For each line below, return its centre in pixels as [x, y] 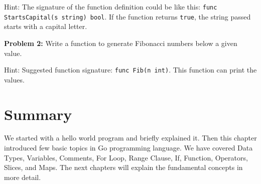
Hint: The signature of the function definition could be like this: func [111, 6]
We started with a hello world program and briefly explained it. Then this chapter [130, 138]
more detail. [23, 177]
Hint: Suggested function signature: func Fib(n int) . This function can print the [130, 70]
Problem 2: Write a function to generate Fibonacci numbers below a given [121, 43]
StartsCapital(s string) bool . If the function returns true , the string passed [127, 16]
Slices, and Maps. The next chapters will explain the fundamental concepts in [123, 167]
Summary [38, 114]
